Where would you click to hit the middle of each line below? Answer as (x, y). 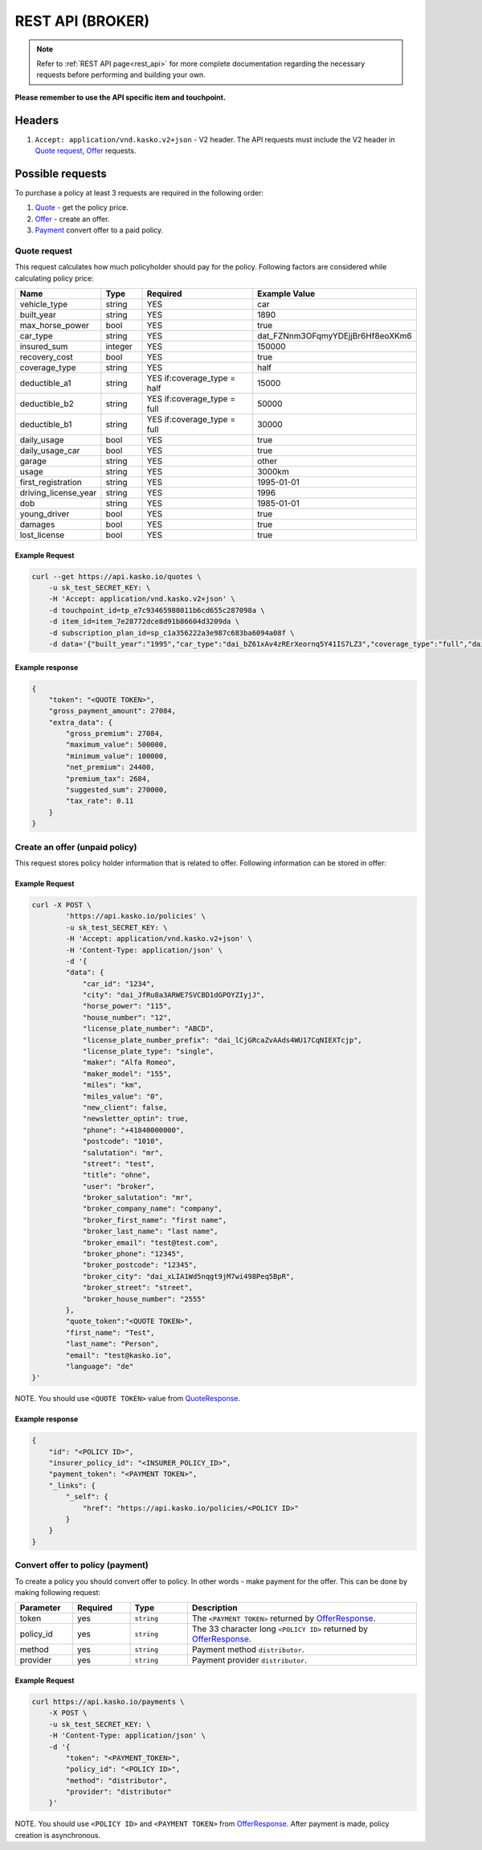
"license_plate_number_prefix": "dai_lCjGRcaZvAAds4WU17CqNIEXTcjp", (223, 1040)
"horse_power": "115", (127, 1006)
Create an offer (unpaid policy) (76, 847)
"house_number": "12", (127, 1017)
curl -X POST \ (61, 904)
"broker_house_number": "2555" (144, 1299)
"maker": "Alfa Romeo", (129, 1063)
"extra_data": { (80, 722)
